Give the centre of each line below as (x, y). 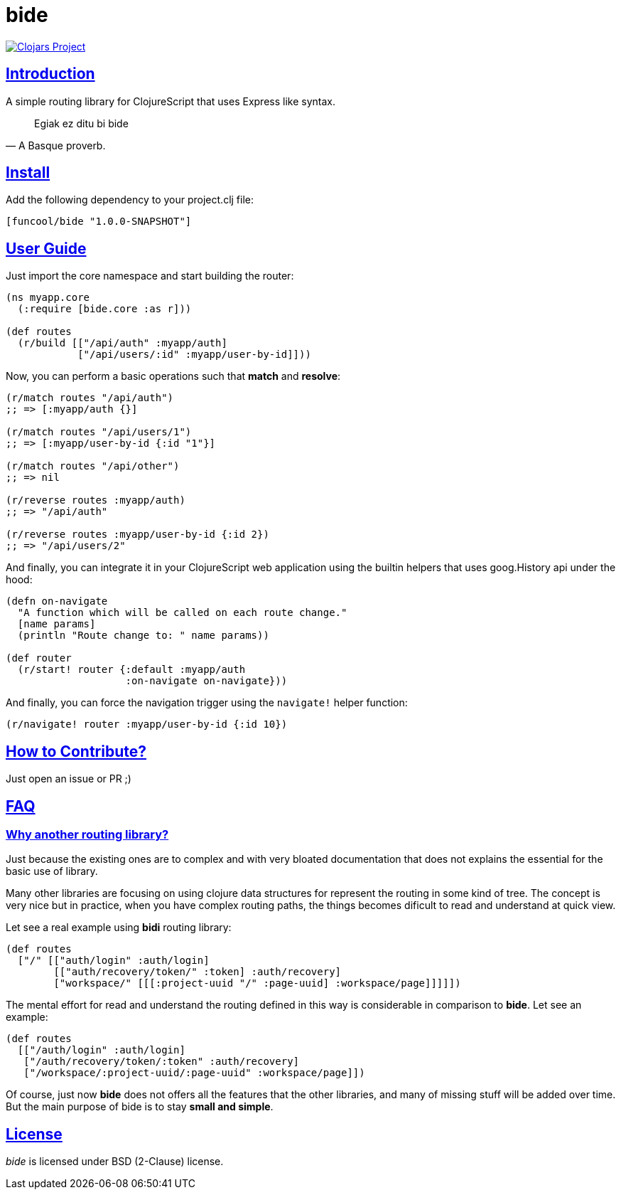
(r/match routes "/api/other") (93, 466)
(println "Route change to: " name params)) (143, 636)
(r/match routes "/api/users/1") (99, 432)
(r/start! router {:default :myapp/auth (131, 670)
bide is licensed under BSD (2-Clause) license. (115, 1162)
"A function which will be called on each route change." (182, 613)
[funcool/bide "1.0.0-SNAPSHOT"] (99, 222)
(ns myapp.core (48, 298)
